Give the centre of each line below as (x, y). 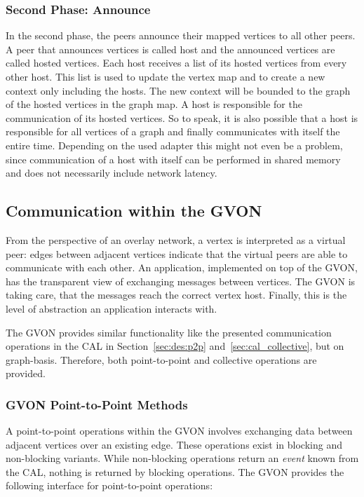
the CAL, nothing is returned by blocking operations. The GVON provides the (175, 471)
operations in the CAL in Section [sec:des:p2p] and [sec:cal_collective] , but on (175, 346)
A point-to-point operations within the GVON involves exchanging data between (179, 431)
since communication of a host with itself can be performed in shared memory (173, 159)
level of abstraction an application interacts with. (112, 308)
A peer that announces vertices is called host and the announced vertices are (170, 49)
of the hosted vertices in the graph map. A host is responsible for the (154, 104)
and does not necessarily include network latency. (112, 173)
